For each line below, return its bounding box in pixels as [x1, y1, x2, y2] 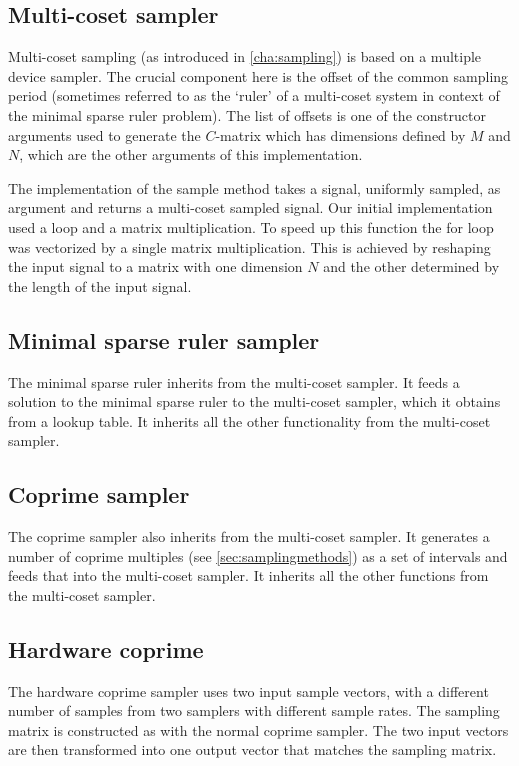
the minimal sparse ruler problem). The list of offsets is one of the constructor [8, 104, 486, 125]
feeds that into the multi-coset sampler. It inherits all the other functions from [8, 565, 489, 586]
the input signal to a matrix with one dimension [8, 256, 303, 277]
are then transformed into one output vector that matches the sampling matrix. [8, 739, 497, 760]
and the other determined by [323, 256, 500, 277]
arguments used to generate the [8, 124, 201, 145]
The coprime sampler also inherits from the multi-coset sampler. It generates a [8, 526, 490, 547]
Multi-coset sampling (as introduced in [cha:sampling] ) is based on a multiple [8, 46, 482, 67]
